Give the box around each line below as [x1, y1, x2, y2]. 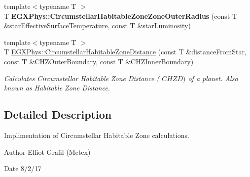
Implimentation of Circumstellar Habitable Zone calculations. [4, 130, 189, 140]
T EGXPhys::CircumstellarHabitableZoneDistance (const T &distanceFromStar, [4, 46, 247, 57]
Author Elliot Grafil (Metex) [4, 146, 91, 157]
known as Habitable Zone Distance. [4, 83, 110, 93]
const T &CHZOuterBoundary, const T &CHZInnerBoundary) [4, 56, 194, 66]
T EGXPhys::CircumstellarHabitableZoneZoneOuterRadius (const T [4, 10, 238, 21]
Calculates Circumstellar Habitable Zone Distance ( [4, 73, 160, 83]
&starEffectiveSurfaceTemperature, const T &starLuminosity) [4, 20, 191, 31]
